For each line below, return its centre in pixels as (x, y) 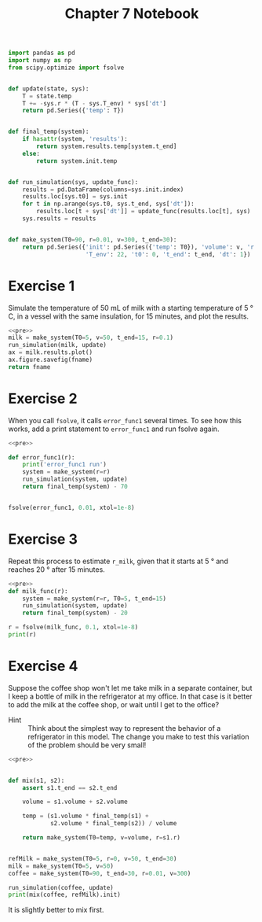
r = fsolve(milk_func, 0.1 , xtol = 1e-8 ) (73, 627)
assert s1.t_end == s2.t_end (70, 787)
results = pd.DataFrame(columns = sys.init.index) (103, 190)
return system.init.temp (77, 161)
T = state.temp (47, 96)
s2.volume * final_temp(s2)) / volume (113, 824)
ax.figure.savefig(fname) (50, 360)
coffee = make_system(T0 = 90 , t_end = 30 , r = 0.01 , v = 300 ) (100, 873)
